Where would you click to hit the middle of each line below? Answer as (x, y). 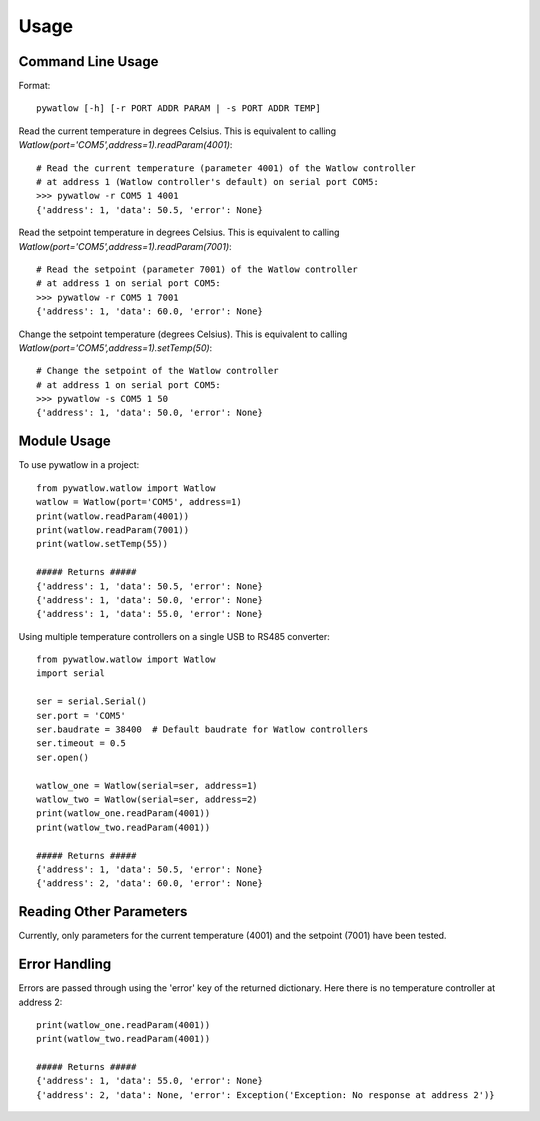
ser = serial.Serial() (92, 701)
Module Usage (65, 441)
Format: (34, 86)
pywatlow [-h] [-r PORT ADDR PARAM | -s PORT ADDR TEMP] (179, 108)
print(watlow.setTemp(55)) (102, 544)
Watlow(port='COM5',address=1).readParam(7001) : (125, 246)
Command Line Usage (88, 61)
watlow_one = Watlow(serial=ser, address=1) (147, 785)
